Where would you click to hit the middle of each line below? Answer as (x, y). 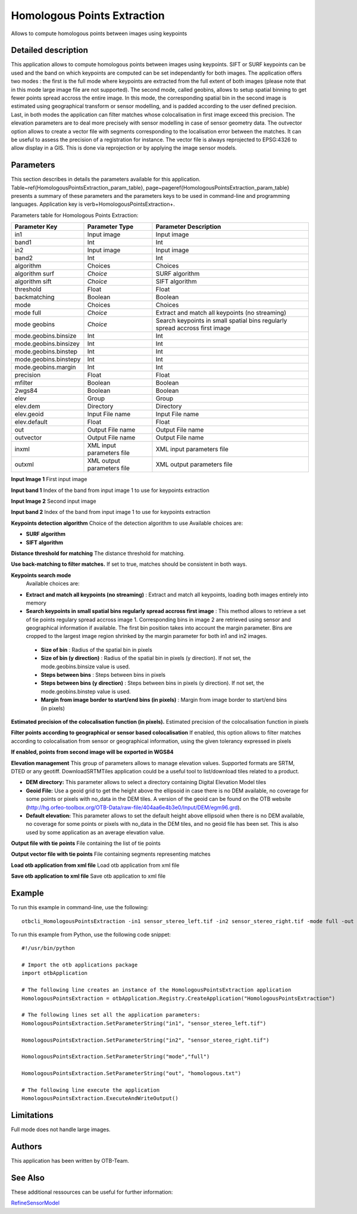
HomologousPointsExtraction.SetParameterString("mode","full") (116, 1057)
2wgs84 (26, 391)
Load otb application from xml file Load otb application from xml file (95, 865)
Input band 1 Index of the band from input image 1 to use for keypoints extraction (110, 490)
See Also (28, 1178)
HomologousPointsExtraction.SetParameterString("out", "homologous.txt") (131, 1074)
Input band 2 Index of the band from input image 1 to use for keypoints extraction (111, 512)
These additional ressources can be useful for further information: (92, 1192)
